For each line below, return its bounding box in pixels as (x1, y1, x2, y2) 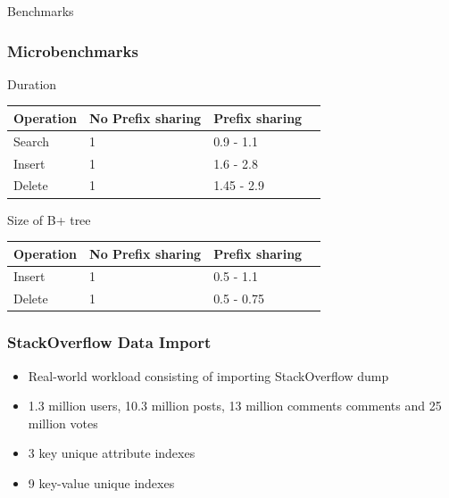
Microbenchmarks (7, 39, 138, 62)
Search (13, 131, 50, 150)
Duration (7, 74, 57, 93)
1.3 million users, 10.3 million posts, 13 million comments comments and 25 (28, 396, 442, 415)
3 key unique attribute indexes (28, 444, 195, 462)
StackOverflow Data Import (7, 331, 212, 353)
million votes (28, 413, 98, 432)
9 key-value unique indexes (28, 474, 175, 492)
